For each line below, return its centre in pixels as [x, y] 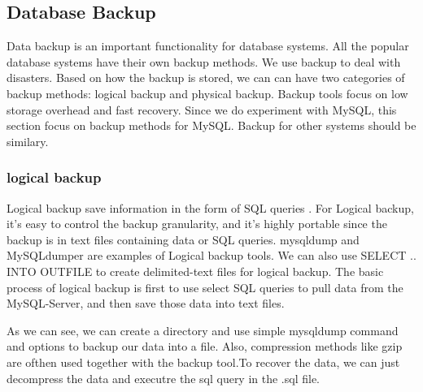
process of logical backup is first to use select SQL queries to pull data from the [205, 287]
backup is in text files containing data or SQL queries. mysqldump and [183, 239]
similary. [28, 141]
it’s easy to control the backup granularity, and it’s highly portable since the [197, 224]
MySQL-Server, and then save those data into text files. [146, 303]
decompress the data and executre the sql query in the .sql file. [164, 378]
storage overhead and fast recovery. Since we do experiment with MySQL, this [202, 109]
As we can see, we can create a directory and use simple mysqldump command [203, 330]
